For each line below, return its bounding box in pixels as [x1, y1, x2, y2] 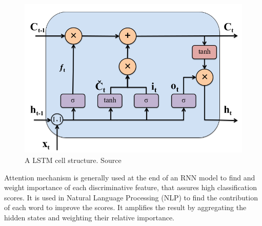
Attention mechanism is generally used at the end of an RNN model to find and [4, 172, 255, 182]
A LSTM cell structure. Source [25, 154, 122, 165]
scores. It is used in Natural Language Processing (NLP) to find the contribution [4, 192, 258, 202]
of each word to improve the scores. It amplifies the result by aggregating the [4, 202, 247, 213]
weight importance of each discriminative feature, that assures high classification [4, 182, 257, 193]
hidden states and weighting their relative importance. [4, 212, 175, 222]
